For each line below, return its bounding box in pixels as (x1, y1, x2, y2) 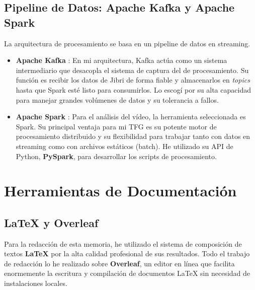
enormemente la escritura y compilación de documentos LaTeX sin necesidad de (4, 268, 250, 278)
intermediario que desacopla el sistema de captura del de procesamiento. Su (16, 64, 249, 75)
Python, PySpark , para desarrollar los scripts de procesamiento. (16, 151, 217, 161)
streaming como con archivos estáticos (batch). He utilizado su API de (16, 140, 233, 151)
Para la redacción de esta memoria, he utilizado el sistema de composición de (4, 238, 242, 249)
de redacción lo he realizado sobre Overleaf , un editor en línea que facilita (4, 258, 235, 268)
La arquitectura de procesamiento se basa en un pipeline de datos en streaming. (4, 38, 250, 48)
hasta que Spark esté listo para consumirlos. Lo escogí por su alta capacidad (16, 84, 251, 95)
